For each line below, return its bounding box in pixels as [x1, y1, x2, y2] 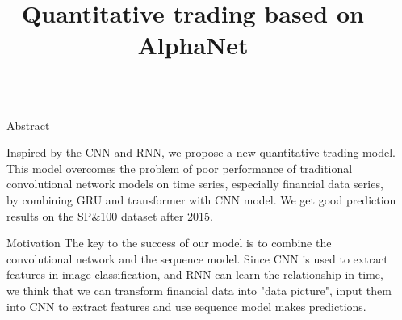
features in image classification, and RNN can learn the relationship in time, [6, 266, 383, 283]
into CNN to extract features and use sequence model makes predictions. [6, 297, 366, 314]
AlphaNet [137, 28, 249, 61]
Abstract [6, 116, 50, 133]
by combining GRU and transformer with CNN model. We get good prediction [6, 191, 396, 208]
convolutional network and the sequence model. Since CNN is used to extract [6, 250, 388, 267]
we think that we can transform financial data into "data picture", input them [6, 281, 392, 298]
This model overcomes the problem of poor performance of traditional [6, 159, 353, 176]
